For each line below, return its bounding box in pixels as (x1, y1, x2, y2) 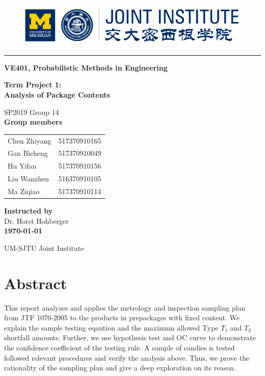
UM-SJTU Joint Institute (4, 242, 84, 253)
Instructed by (4, 205, 53, 216)
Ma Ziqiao (8, 185, 40, 196)
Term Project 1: (4, 79, 62, 90)
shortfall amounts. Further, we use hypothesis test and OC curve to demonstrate (4, 332, 256, 343)
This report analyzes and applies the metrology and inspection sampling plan (4, 302, 246, 313)
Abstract (4, 272, 67, 293)
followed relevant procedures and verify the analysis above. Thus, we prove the (4, 352, 250, 363)
